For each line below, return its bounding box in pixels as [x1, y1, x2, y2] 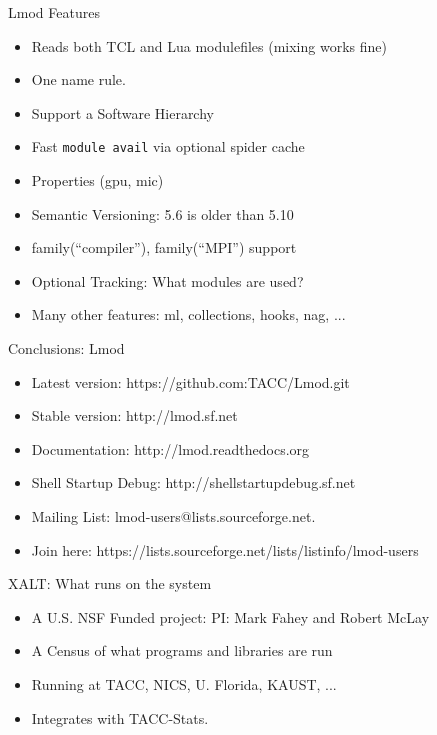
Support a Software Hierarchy [31, 102, 214, 123]
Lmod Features [8, 2, 100, 22]
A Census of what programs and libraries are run [31, 640, 333, 661]
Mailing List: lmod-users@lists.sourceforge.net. [31, 505, 316, 526]
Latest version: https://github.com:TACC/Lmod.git [31, 371, 350, 392]
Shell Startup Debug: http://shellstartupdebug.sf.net [31, 472, 356, 493]
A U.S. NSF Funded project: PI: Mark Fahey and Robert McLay [31, 606, 430, 627]
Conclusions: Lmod [8, 338, 125, 358]
